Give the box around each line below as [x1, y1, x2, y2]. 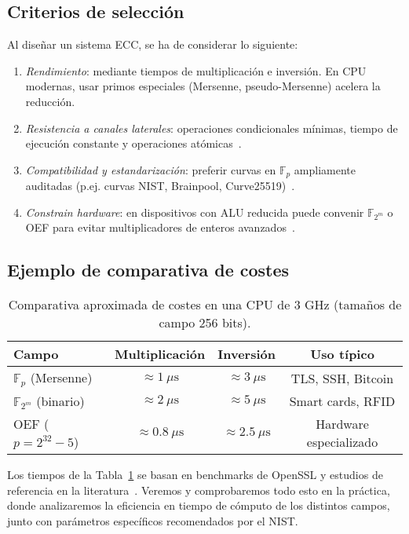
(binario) [36, 392, 85, 411]
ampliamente [294, 161, 356, 177]
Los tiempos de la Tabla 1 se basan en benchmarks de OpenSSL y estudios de [7, 466, 383, 483]
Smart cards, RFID [289, 392, 396, 411]
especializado [306, 433, 378, 452]
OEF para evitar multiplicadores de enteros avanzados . [25, 219, 295, 236]
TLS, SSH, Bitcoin [290, 368, 394, 387]
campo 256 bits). [159, 313, 251, 332]
